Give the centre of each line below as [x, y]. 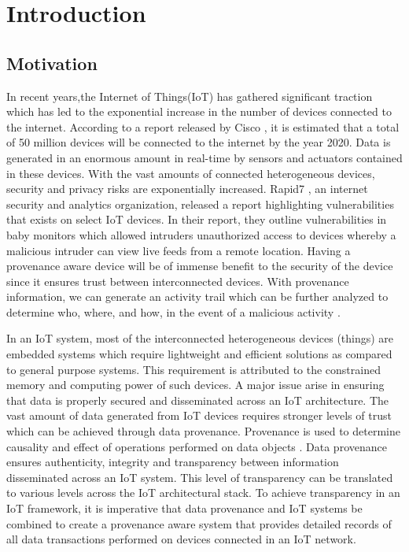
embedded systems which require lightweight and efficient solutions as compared [199, 354]
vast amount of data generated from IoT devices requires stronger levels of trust [199, 415]
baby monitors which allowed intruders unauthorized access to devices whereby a [201, 234]
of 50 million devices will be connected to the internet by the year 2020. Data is [199, 142]
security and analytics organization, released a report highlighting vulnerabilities [200, 204]
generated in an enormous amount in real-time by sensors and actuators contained [204, 157]
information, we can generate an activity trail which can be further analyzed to [197, 296]
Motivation [52, 63]
